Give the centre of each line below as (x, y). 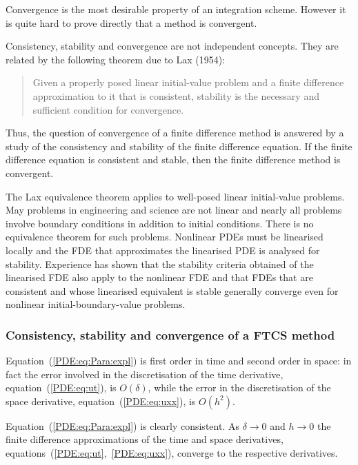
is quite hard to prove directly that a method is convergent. (131, 22)
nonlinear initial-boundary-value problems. (96, 304)
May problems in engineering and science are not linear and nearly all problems (174, 210)
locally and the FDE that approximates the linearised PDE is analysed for (163, 250)
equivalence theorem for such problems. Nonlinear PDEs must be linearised (165, 237)
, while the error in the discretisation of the (239, 387)
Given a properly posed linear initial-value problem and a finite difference (188, 82)
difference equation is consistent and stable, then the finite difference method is (173, 159)
